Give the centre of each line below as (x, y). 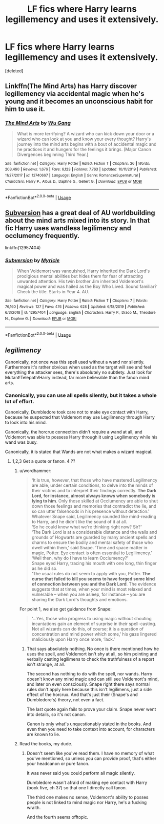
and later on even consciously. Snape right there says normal (88, 684)
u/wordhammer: (35, 471)
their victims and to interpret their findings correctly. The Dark (94, 491)
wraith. (34, 808)
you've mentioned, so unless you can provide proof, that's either (92, 759)
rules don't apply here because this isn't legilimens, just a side (89, 690)
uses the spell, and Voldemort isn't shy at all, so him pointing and (92, 654)
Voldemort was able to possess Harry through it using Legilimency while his (81, 437)
